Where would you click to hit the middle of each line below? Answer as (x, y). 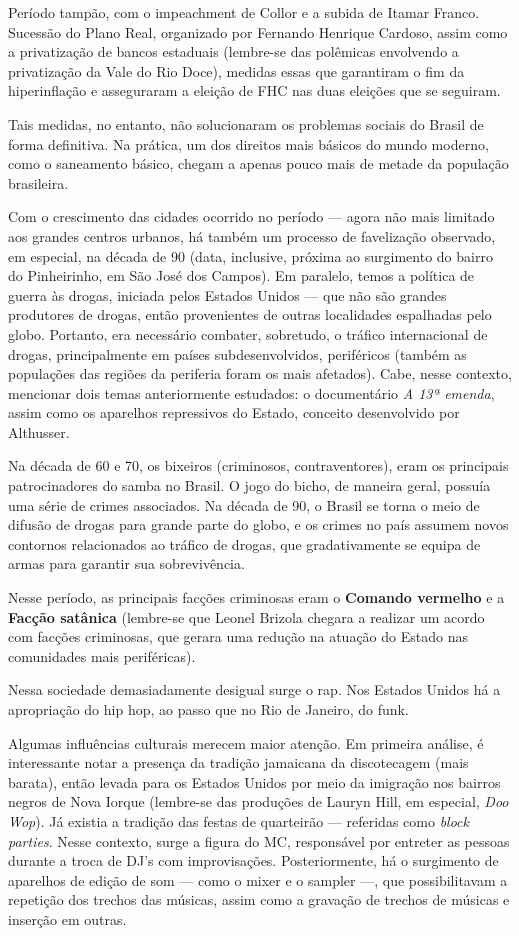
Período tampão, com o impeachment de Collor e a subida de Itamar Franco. (244, 12)
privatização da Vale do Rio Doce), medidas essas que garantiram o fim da (236, 70)
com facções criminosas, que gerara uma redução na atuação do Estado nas (238, 636)
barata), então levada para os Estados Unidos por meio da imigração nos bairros (254, 781)
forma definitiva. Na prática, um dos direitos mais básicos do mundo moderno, (248, 143)
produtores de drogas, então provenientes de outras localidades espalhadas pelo (250, 314)
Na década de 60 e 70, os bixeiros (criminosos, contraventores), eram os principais (258, 465)
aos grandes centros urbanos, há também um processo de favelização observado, (252, 235)
